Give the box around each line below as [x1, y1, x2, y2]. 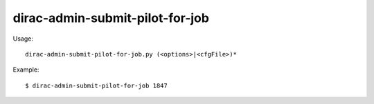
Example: [12, 65, 39, 74]
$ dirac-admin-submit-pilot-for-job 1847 [25, 81, 168, 90]
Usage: [12, 34, 34, 43]
